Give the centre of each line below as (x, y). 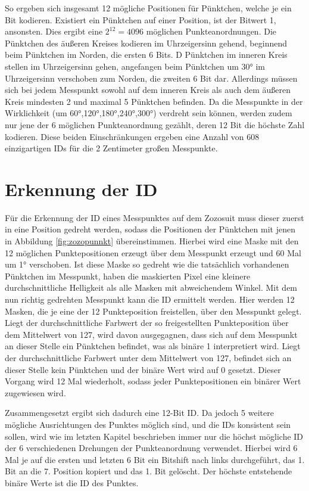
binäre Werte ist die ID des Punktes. (72, 482)
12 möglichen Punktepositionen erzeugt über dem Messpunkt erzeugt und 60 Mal (153, 252)
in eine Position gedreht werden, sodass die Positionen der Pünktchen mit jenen (150, 229)
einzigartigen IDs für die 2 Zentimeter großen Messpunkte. (111, 148)
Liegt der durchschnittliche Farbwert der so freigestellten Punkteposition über (147, 323)
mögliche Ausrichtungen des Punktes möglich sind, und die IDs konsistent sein (148, 424)
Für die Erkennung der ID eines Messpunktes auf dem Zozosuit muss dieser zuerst (154, 217)
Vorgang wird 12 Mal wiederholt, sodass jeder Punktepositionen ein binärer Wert (153, 381)
